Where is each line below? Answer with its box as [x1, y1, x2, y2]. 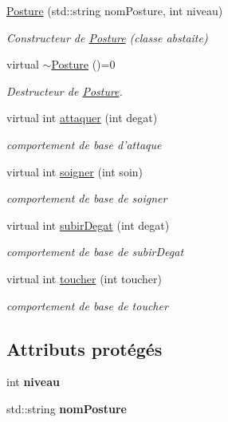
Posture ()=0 [51, 56, 116, 73]
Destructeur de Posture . [6, 82, 123, 99]
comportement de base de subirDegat [6, 243, 184, 260]
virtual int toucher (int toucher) [6, 270, 162, 286]
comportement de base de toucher [6, 297, 168, 314]
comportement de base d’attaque [6, 136, 162, 152]
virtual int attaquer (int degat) [6, 109, 158, 126]
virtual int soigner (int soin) [6, 163, 143, 179]
